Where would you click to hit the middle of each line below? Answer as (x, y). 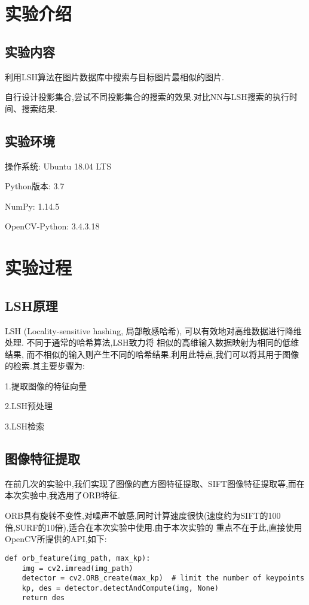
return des (43, 598)
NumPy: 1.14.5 (32, 206)
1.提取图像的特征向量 (46, 385)
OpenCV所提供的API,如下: (56, 539)
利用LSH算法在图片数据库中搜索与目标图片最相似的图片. (114, 76)
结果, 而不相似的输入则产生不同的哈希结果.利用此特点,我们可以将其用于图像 (152, 354)
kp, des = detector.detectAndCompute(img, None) (120, 588)
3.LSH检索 (25, 426)
